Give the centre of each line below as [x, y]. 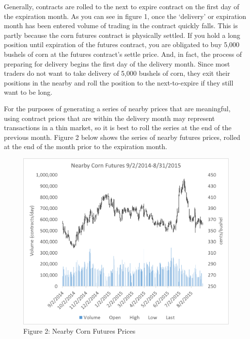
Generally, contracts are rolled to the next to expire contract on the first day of [122, 6]
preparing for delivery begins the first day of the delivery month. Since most [117, 63]
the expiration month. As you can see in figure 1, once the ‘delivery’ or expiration [125, 16]
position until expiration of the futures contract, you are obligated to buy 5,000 [122, 44]
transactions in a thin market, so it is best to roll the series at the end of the [118, 127]
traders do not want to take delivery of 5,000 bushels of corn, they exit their [117, 73]
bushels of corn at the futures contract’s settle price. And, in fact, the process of [123, 54]
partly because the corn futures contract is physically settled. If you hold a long [122, 35]
